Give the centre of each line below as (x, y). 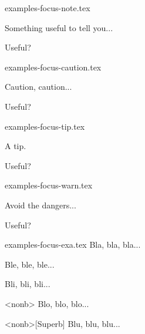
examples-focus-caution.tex (53, 67)
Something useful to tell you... (59, 27)
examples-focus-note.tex (48, 8)
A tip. (16, 146)
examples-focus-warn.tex (49, 185)
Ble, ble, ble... (30, 264)
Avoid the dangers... (41, 205)
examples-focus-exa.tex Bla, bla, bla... (73, 244)
